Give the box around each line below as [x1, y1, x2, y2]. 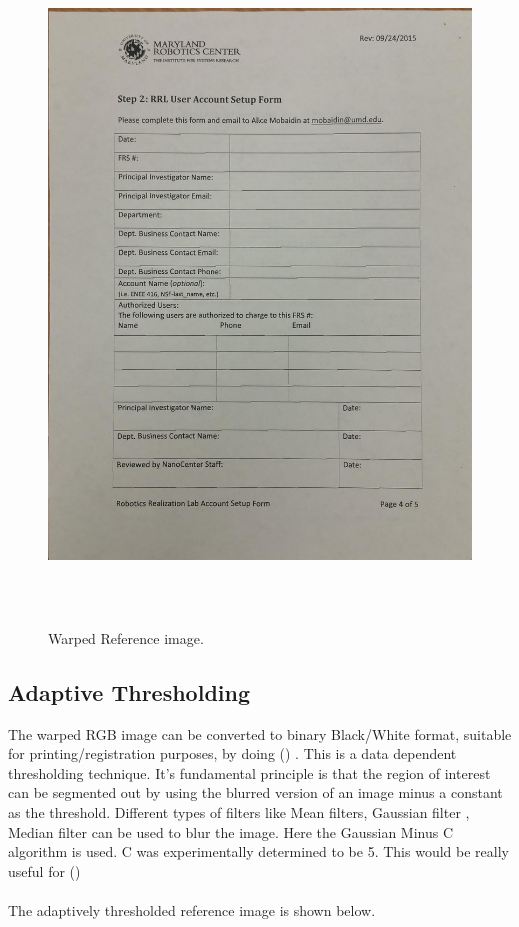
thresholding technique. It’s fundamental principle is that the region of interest [8, 762, 491, 783]
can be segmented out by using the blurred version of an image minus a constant [8, 782, 503, 803]
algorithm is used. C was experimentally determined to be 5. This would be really [8, 841, 509, 862]
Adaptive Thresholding [8, 676, 251, 707]
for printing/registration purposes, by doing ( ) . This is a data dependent [8, 743, 457, 764]
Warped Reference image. [48, 627, 204, 648]
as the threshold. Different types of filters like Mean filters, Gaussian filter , [8, 802, 470, 823]
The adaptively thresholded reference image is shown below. [8, 900, 376, 921]
